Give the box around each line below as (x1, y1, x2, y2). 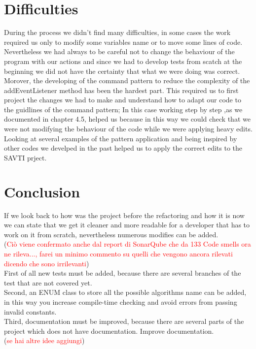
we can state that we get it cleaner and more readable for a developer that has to (4, 220, 250, 230)
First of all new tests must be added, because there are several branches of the (4, 268, 241, 278)
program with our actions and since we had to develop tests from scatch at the (4, 56, 242, 66)
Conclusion (4, 181, 80, 201)
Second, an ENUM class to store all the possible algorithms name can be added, (4, 287, 247, 297)
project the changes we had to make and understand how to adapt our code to (4, 95, 241, 105)
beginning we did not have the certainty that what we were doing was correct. (4, 65, 240, 76)
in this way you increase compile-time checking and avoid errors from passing (4, 296, 237, 307)
